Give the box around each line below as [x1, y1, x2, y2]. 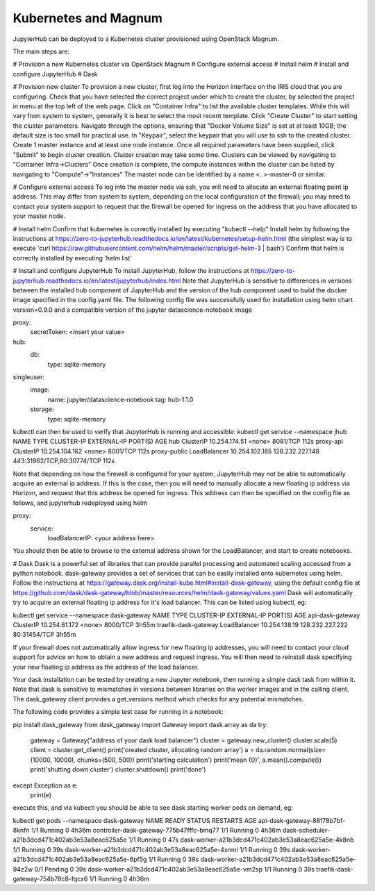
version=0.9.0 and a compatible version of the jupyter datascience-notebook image [12, 306, 253, 314]
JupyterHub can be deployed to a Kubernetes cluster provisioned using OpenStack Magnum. [12, 35, 279, 43]
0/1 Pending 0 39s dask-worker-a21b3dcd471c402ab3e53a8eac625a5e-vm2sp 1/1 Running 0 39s [34, 865, 315, 873]
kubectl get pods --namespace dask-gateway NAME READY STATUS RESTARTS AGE [12, 816, 257, 824]
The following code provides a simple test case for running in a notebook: [12, 708, 224, 716]
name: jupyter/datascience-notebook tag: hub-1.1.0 [47, 395, 194, 403]
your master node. [12, 212, 66, 220]
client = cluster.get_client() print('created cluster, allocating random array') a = [30, 746, 255, 754]
